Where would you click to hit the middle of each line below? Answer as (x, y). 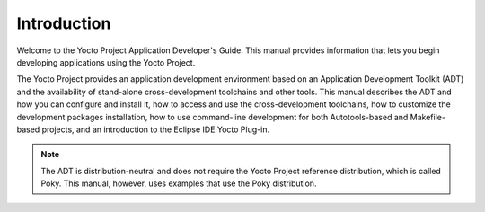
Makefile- (428, 117)
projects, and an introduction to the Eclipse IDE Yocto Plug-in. (155, 129)
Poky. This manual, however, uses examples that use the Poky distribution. (179, 183)
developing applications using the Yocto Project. (106, 62)
